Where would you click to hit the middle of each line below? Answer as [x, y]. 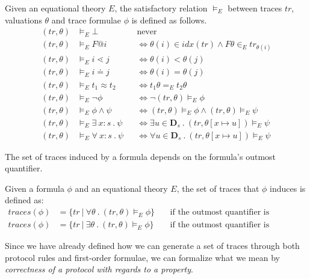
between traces [255, 8]
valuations [23, 20]
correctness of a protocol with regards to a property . [99, 269]
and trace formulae [86, 20]
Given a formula [35, 188]
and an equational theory [121, 188]
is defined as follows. [169, 20]
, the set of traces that [218, 188]
